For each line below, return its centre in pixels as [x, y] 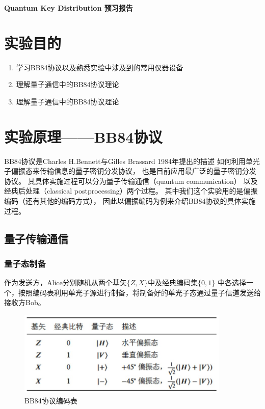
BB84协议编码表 [51, 400]
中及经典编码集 [173, 282]
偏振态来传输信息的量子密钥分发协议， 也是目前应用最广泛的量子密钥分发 [134, 171]
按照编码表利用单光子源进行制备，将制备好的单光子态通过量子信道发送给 [139, 292]
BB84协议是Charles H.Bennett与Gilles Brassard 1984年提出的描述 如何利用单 [128, 161]
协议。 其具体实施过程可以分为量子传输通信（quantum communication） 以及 [131, 181]
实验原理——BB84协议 [83, 136]
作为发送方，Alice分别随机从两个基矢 [65, 282]
